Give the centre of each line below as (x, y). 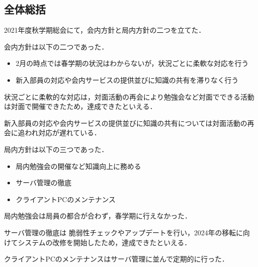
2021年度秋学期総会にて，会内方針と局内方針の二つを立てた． (105, 30)
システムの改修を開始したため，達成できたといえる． (104, 242)
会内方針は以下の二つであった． (56, 46)
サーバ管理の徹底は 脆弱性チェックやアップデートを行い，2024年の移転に (124, 232)
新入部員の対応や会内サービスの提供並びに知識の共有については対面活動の (126, 123)
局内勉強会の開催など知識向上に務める (78, 166)
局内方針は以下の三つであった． (56, 149)
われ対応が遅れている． (63, 133)
